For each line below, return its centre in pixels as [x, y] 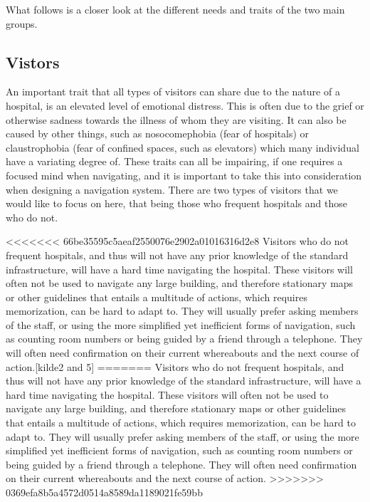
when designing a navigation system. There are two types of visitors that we [172, 189]
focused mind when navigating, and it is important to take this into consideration [184, 175]
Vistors [33, 62]
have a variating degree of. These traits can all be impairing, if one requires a [174, 161]
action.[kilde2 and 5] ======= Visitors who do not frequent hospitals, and [175, 366]
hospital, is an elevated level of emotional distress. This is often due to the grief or [185, 105]
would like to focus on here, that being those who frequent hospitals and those [176, 203]
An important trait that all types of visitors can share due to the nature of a [173, 91]
